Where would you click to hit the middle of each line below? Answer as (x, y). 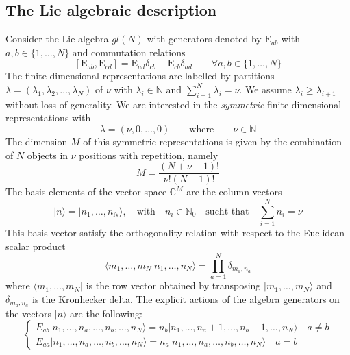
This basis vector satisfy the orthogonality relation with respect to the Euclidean (175, 232)
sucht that (227, 211)
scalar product (36, 246)
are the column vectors (234, 192)
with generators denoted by (204, 39)
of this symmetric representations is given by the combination (212, 141)
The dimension (37, 141)
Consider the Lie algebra (57, 39)
